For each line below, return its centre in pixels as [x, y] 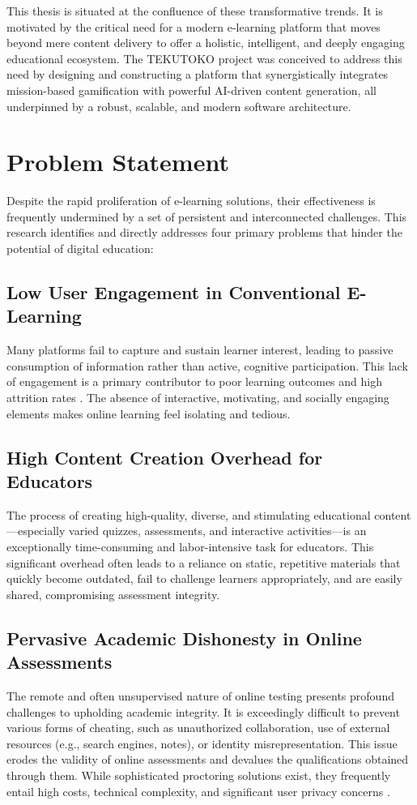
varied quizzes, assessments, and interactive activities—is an [218, 531]
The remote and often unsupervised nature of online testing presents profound [200, 695]
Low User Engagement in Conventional [174, 292]
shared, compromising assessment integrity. [113, 594]
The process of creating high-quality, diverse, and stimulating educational [189, 514]
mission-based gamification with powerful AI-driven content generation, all [191, 90]
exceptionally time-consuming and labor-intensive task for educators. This [190, 546]
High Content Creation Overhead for [165, 457]
